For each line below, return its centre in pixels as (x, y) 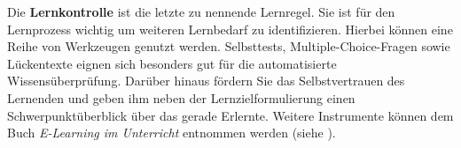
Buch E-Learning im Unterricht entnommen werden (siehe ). (172, 133)
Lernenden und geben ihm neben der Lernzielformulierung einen (181, 97)
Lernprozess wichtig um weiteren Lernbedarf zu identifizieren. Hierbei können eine (230, 29)
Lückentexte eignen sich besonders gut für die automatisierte (172, 63)
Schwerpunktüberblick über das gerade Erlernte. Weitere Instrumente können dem (230, 115)
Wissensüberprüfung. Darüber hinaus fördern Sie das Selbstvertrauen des (206, 81)
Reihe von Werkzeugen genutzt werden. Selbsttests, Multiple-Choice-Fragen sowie (229, 46)
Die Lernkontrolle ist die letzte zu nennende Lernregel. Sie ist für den (201, 11)
